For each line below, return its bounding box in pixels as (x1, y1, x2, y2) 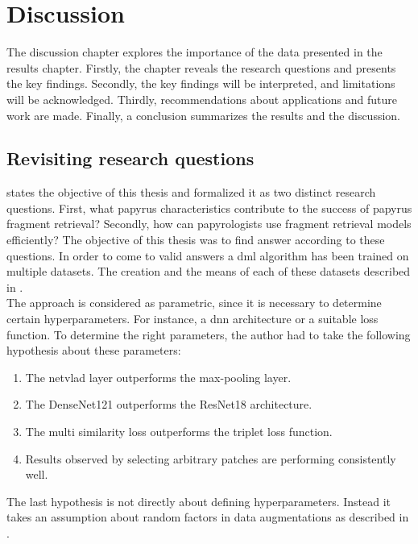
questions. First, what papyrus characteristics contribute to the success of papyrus (6, 199, 412, 216)
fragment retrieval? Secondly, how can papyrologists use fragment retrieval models (6, 215, 412, 232)
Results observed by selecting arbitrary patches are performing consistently (25, 450, 396, 467)
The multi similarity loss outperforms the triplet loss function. (25, 423, 333, 440)
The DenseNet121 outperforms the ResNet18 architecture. (25, 396, 312, 413)
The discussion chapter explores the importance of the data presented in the (6, 44, 383, 60)
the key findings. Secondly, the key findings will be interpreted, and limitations (6, 75, 395, 92)
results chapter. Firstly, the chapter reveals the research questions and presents (6, 59, 396, 76)
